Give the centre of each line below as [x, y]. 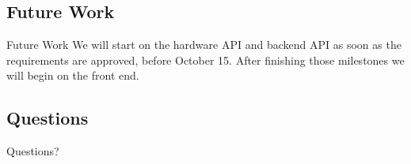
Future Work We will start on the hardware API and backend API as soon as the [204, 45]
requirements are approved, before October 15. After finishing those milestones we [205, 60]
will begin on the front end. [73, 75]
